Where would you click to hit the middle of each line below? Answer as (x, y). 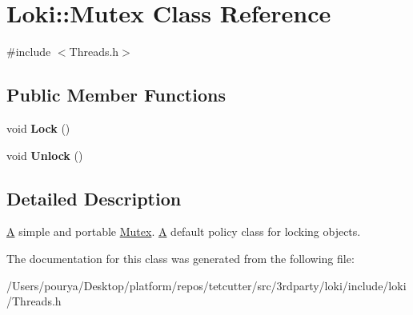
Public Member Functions (116, 95)
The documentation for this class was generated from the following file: (180, 258)
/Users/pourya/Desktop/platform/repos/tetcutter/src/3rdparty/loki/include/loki (206, 285)
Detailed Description (94, 198)
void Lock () (38, 128)
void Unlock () (45, 155)
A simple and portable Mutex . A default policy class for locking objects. (184, 231)
